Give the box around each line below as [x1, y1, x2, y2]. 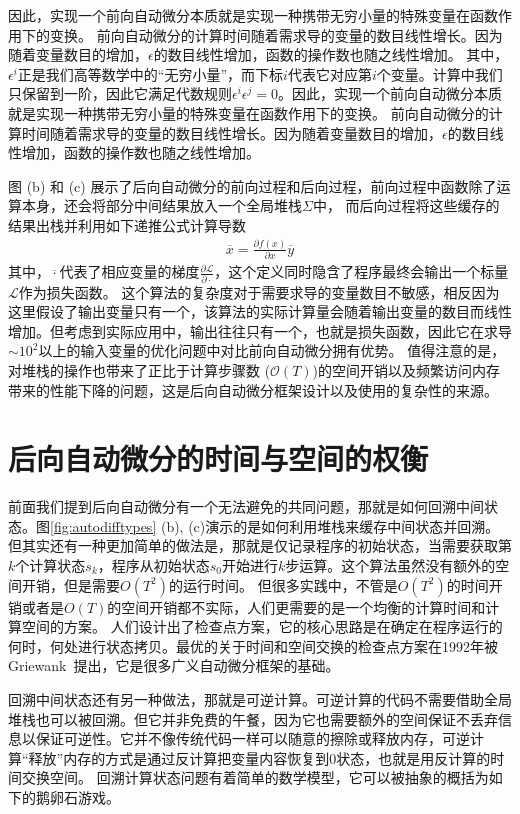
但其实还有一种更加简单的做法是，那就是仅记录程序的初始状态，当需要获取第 [8, 535, 512, 556]
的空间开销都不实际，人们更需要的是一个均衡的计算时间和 [107, 596, 486, 617]
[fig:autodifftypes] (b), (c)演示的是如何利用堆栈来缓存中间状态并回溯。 [50, 515, 500, 536]
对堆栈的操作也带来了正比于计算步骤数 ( [8, 359, 271, 380]
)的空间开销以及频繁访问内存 [312, 359, 501, 380]
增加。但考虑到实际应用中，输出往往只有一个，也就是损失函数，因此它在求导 [8, 320, 512, 341]
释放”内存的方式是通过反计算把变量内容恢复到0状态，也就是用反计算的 [28, 747, 491, 768]
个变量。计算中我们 [376, 63, 503, 84]
